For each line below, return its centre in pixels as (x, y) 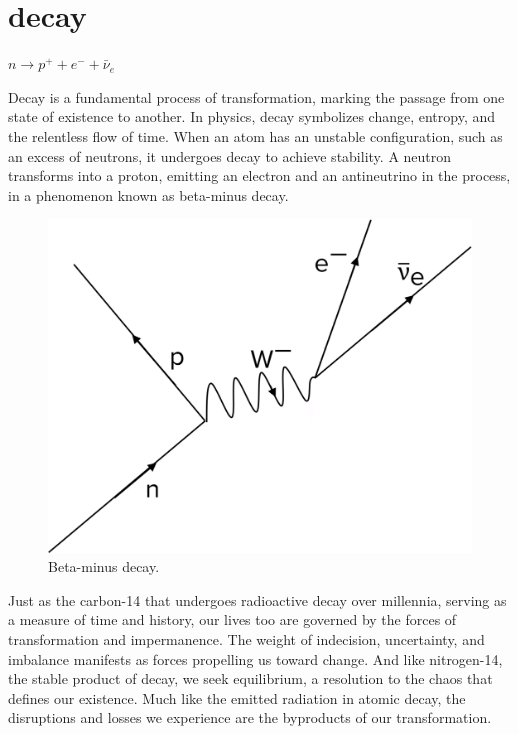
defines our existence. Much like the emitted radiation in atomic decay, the (237, 697)
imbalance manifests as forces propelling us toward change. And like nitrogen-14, (255, 658)
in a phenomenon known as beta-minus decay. (148, 194)
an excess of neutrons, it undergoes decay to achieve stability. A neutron (230, 155)
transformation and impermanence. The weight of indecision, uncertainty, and (246, 638)
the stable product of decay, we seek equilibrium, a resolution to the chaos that (250, 678)
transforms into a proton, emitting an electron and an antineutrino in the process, (259, 175)
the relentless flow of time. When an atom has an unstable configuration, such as (255, 135)
